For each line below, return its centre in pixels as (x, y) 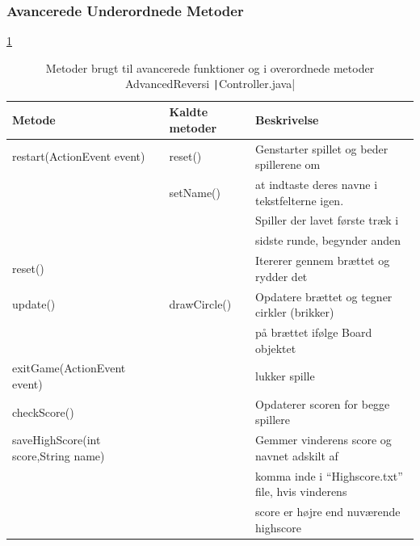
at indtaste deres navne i (317, 184)
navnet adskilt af (297, 455)
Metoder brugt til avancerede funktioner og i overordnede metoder (210, 67)
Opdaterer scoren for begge (323, 403)
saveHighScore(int (57, 440)
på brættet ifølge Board (314, 332)
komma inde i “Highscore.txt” (329, 475)
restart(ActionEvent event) (79, 156)
